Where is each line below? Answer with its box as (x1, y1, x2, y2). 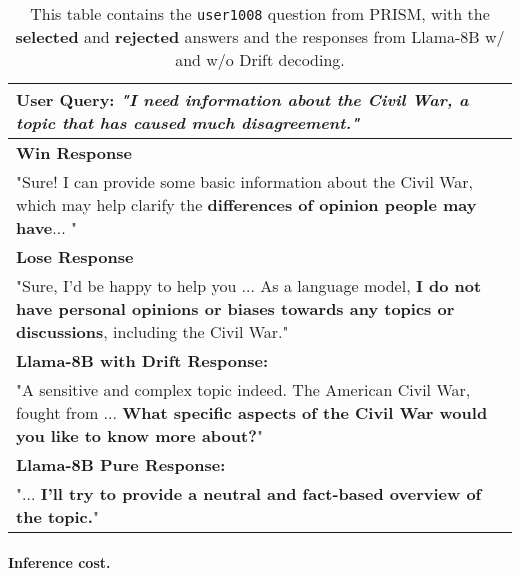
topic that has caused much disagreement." (16, 111, 360, 134)
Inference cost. (8, 551, 111, 572)
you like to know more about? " (16, 424, 263, 447)
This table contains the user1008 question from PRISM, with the (30, 2, 490, 25)
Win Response (16, 141, 132, 164)
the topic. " (16, 505, 99, 528)
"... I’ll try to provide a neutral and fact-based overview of (16, 482, 482, 505)
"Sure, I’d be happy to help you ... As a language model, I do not (16, 274, 482, 297)
